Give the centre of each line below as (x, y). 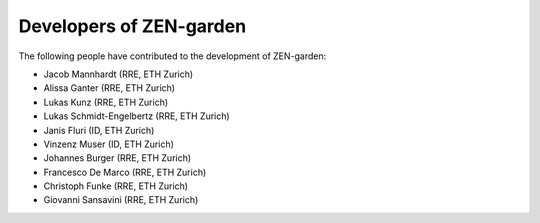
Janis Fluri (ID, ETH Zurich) (99, 130)
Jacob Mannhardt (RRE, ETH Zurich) (118, 74)
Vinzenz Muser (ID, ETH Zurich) (109, 144)
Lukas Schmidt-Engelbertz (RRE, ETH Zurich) (136, 116)
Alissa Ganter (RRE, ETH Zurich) (109, 88)
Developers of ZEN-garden (132, 26)
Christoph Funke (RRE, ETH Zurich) (116, 186)
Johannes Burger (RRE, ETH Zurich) (117, 158)
